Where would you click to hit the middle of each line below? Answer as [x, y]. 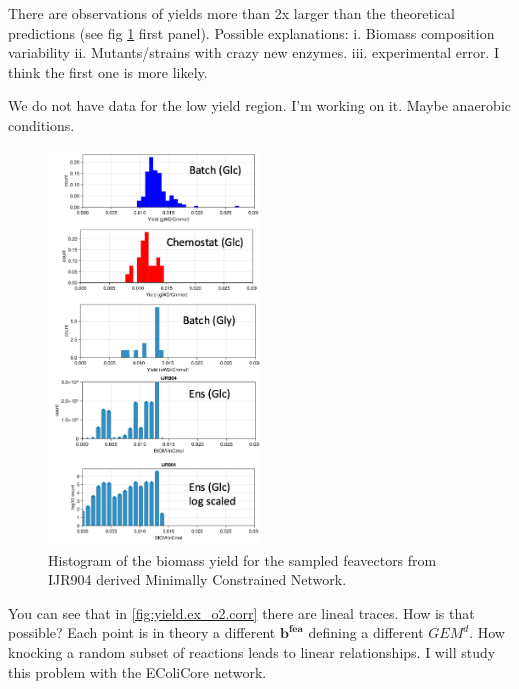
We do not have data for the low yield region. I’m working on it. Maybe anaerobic [260, 105]
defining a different [366, 632]
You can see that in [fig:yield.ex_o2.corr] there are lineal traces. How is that [241, 612]
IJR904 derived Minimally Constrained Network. [197, 579]
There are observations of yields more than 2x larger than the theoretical [231, 13]
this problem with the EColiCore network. [137, 671]
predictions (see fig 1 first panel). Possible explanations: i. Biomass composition [251, 32]
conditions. [41, 124]
